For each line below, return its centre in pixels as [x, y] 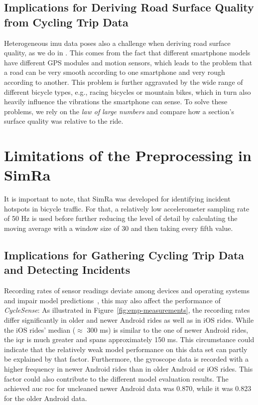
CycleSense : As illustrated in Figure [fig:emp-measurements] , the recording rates [127, 310]
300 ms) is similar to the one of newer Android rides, [168, 329]
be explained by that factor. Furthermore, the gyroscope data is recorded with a [127, 359]
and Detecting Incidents [67, 270]
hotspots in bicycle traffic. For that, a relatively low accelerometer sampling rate [127, 208]
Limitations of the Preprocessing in [128, 155]
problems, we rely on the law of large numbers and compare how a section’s [119, 111]
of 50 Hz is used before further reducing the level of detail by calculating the [121, 218]
